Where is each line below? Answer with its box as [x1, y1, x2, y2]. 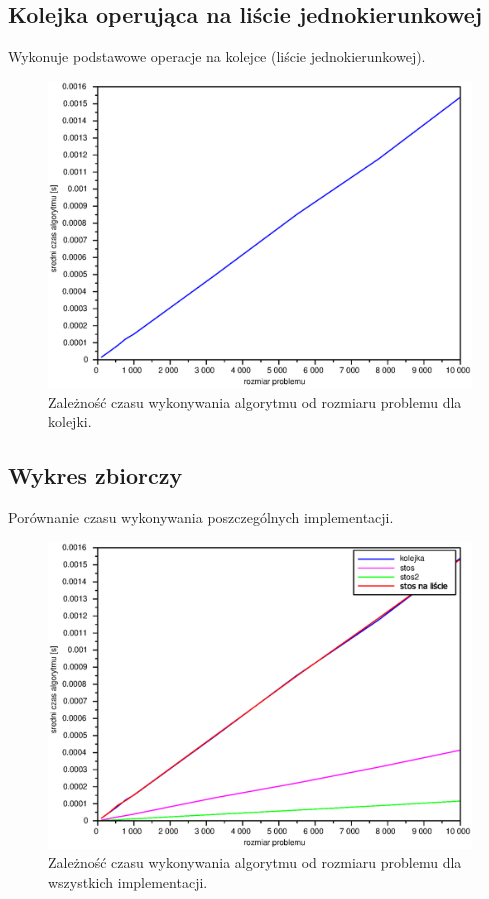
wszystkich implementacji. [48, 872, 208, 893]
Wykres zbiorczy [8, 460, 183, 491]
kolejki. [48, 411, 92, 432]
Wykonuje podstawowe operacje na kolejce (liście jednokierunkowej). [8, 46, 426, 67]
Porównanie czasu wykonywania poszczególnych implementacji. [8, 507, 394, 528]
